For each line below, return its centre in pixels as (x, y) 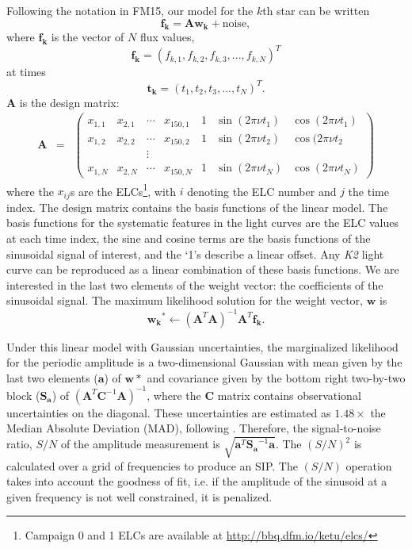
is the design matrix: (69, 102)
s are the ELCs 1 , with (123, 190)
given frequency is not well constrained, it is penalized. (139, 496)
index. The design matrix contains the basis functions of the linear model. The (197, 207)
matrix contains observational (289, 395)
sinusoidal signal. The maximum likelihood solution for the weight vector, (185, 300)
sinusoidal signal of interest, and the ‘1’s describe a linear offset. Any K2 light (195, 253)
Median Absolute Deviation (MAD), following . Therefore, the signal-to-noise (194, 428)
